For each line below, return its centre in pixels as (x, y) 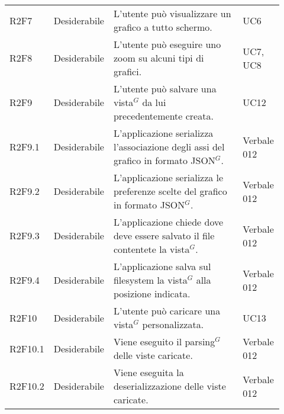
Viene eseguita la (149, 372)
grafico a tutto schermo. (163, 27)
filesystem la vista (150, 280)
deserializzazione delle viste (170, 386)
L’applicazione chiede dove (168, 222)
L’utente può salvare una (165, 89)
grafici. (128, 71)
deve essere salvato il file (164, 235)
